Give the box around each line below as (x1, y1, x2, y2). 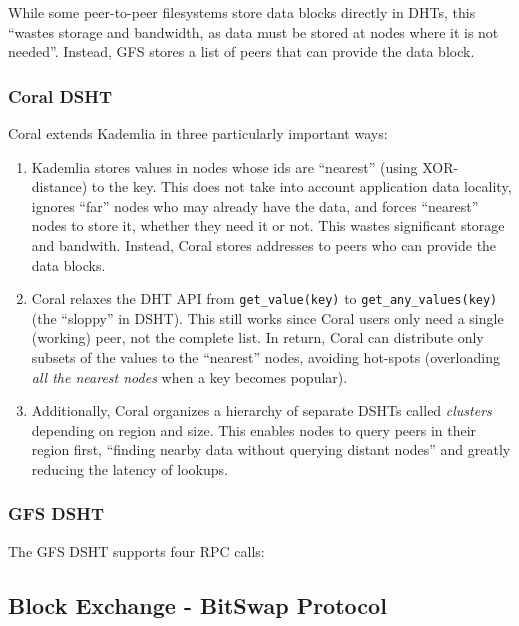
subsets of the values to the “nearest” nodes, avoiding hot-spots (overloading (31, 347, 500, 367)
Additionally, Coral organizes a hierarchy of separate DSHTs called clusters (31, 400, 492, 421)
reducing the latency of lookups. (31, 458, 228, 479)
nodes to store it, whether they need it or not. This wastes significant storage (31, 215, 505, 236)
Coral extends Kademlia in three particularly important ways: (8, 123, 388, 143)
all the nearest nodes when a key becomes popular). (31, 366, 348, 387)
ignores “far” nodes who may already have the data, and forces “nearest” (31, 195, 479, 216)
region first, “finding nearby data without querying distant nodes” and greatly (31, 439, 511, 460)
